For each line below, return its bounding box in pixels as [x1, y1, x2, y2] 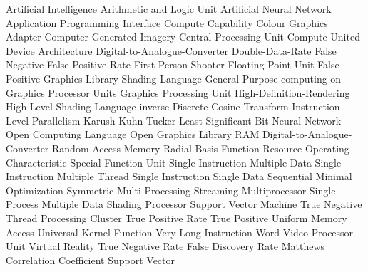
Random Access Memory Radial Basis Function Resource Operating [52, 140, 349, 155]
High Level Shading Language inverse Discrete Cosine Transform [6, 99, 289, 114]
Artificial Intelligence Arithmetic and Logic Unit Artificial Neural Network [6, 1, 332, 16]
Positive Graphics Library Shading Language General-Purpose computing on [6, 70, 342, 85]
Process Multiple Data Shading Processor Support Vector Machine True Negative [6, 197, 362, 211]
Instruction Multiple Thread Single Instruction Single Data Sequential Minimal [6, 169, 352, 184]
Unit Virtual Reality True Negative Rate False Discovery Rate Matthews [6, 239, 325, 253]
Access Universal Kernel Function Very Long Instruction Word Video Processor [6, 224, 354, 239]
